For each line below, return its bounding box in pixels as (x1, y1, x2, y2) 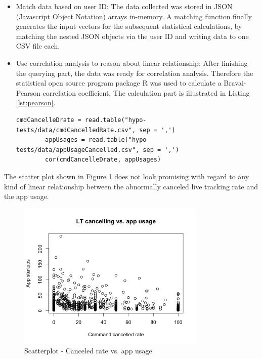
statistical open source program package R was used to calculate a (16, 77, 222, 88)
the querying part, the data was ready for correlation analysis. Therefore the (16, 67, 253, 78)
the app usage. (4, 191, 49, 202)
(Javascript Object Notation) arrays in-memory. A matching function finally (16, 11, 252, 21)
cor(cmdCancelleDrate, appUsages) (45, 156, 161, 164)
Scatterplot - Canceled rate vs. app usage (24, 345, 152, 356)
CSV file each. (16, 41, 60, 51)
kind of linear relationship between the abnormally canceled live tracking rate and (4, 181, 258, 191)
